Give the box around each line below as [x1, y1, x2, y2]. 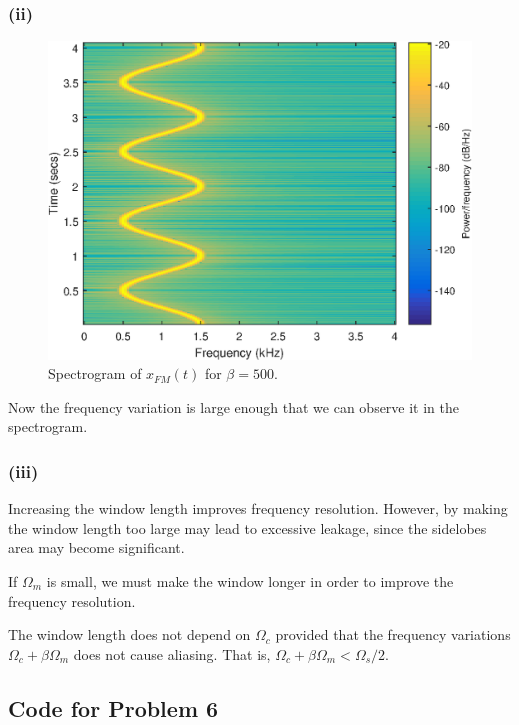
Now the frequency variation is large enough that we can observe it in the [8, 396, 460, 417]
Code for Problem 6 [8, 692, 219, 723]
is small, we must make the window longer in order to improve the [46, 571, 454, 591]
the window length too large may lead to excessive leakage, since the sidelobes [8, 517, 487, 538]
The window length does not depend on [8, 624, 251, 645]
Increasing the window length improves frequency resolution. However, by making [8, 498, 508, 519]
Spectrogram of [48, 363, 142, 384]
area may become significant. [8, 537, 185, 558]
